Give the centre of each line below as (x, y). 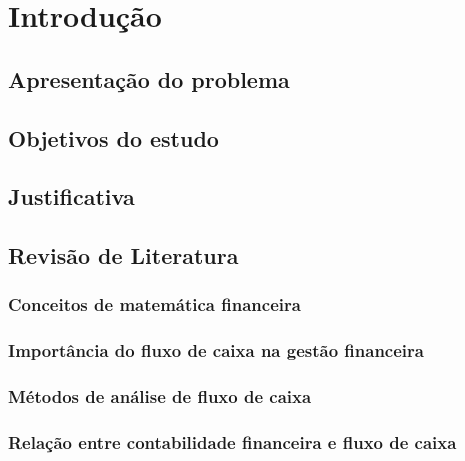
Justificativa (71, 196)
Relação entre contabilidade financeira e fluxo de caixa (232, 441)
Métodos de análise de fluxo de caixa (160, 396)
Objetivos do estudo (113, 137)
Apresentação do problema (149, 78)
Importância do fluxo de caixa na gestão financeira (216, 350)
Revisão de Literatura (123, 255)
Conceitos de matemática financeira (154, 304)
